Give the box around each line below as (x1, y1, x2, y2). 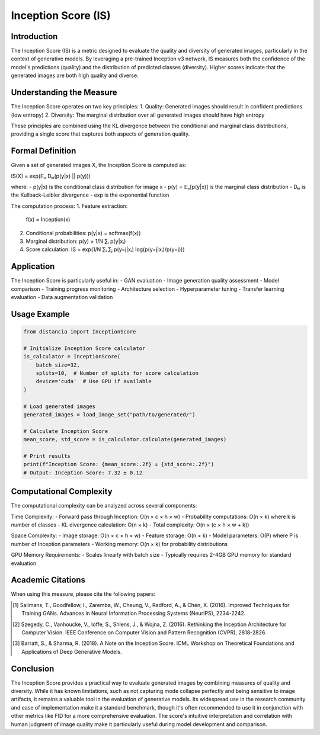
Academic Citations (11, 575, 86, 585)
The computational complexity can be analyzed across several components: (11, 502, 197, 509)
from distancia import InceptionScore (23, 329, 136, 335)
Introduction (11, 31, 58, 41)
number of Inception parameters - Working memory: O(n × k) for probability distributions (11, 540, 228, 547)
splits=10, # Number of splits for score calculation (36, 370, 199, 376)
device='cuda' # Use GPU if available (36, 378, 152, 385)
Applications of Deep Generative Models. (21, 648, 122, 655)
